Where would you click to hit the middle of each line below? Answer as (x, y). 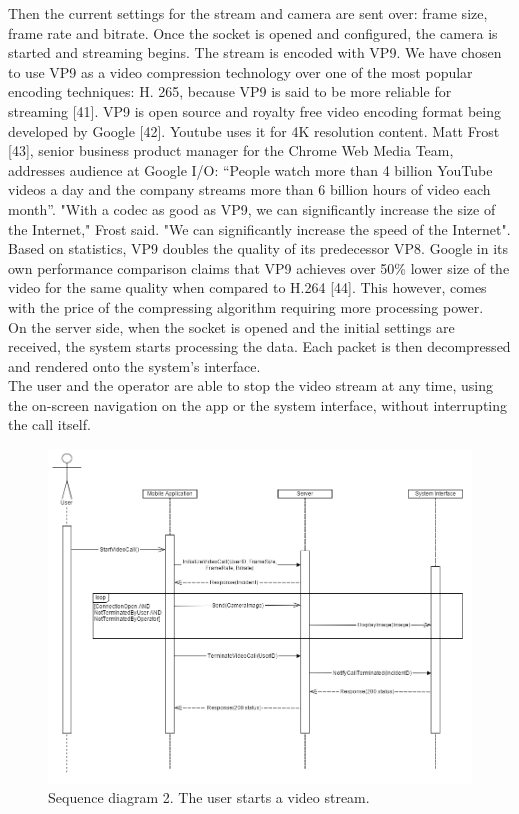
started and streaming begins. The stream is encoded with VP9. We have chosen (255, 52)
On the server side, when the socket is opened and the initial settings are (231, 326)
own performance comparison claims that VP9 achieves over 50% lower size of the (259, 267)
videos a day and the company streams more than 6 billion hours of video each (249, 189)
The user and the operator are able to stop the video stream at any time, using (251, 385)
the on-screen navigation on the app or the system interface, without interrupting (257, 404)
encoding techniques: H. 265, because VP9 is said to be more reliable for (230, 91)
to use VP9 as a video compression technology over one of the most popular (240, 71)
